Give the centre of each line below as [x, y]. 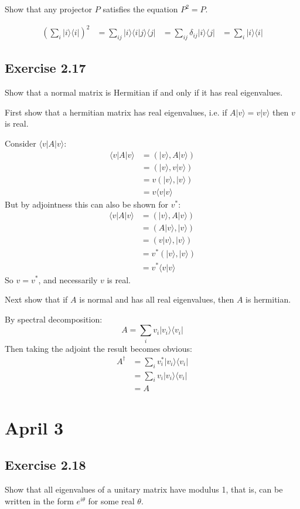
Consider [21, 143]
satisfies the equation [140, 9]
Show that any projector [49, 9]
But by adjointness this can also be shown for [87, 204]
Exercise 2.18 [45, 465]
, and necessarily [68, 279]
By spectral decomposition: [54, 319]
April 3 [34, 427]
